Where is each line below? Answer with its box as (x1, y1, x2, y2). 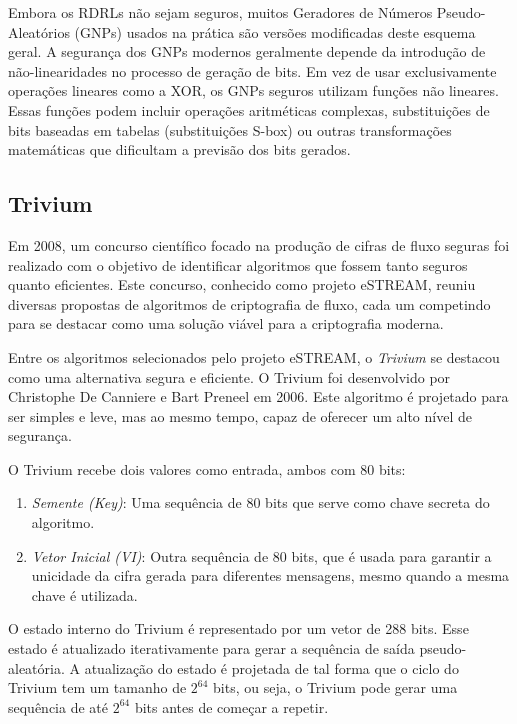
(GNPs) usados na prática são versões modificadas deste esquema (74, 21, 476, 42)
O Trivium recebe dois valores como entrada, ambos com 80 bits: (8, 458, 406, 479)
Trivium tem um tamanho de (8, 677, 187, 698)
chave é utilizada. (31, 584, 138, 605)
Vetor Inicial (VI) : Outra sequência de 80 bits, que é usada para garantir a (31, 545, 492, 566)
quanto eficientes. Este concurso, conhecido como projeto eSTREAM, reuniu (8, 274, 476, 295)
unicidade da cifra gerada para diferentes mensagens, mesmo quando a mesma (31, 565, 510, 586)
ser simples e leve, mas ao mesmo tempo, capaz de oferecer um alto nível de (8, 405, 472, 426)
